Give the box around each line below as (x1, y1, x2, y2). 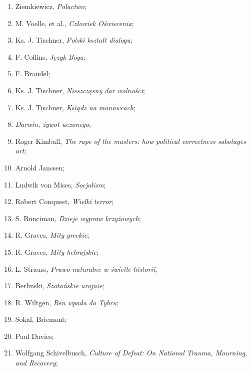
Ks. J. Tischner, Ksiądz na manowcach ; (15, 102, 136, 112)
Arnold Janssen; (15, 162, 64, 172)
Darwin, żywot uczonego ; (15, 119, 91, 129)
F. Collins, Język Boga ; (15, 51, 85, 62)
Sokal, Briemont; (15, 314, 67, 324)
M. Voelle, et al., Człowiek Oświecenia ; (15, 18, 134, 28)
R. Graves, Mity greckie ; (15, 230, 89, 240)
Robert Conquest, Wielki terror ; (15, 196, 114, 207)
